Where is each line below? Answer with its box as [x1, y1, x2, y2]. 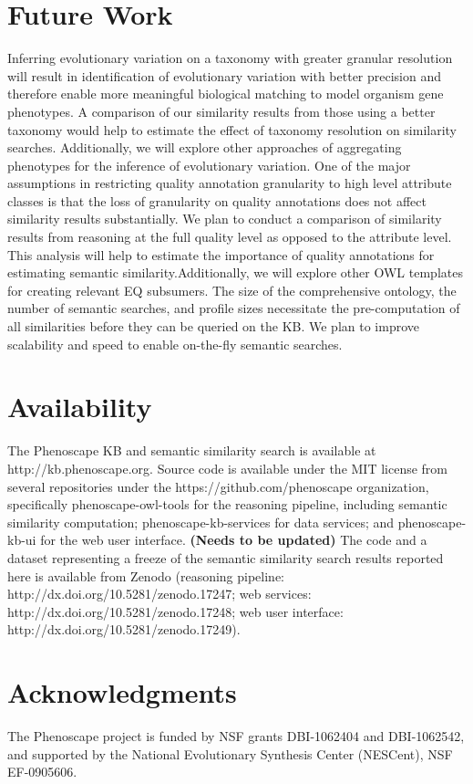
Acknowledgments [7, 674, 237, 711]
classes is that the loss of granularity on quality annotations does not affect [7, 191, 427, 210]
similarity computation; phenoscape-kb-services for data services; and [7, 512, 395, 531]
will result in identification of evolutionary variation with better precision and [7, 66, 442, 85]
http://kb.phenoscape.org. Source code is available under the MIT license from [7, 458, 448, 477]
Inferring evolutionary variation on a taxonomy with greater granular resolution [7, 48, 453, 68]
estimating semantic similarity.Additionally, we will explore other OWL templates [7, 263, 463, 282]
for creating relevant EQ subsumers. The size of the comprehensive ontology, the [7, 280, 457, 299]
